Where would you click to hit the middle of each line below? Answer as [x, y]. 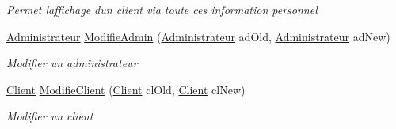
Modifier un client [50, 116]
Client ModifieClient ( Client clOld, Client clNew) [126, 89]
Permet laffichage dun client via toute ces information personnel [162, 9]
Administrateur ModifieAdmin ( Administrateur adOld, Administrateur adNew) [198, 36]
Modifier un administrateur [72, 63]
